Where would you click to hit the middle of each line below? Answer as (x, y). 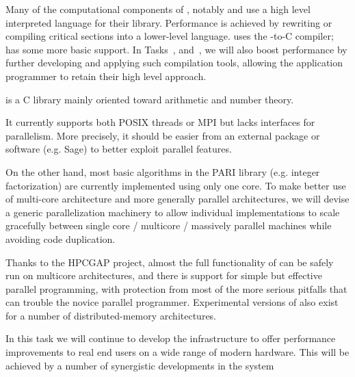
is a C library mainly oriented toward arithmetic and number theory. (150, 99)
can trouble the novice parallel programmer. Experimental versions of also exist (172, 302)
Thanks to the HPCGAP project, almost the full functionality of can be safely (170, 262)
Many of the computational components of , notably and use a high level (158, 9)
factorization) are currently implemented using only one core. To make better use (176, 185)
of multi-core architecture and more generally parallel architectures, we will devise (177, 199)
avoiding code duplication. (61, 238)
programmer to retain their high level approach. (106, 76)
